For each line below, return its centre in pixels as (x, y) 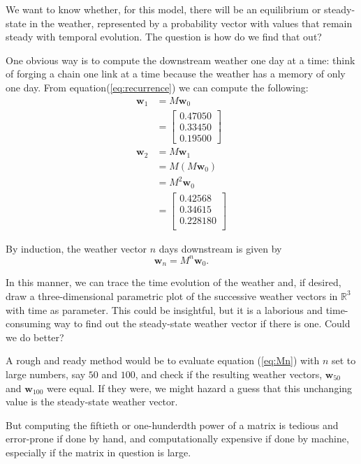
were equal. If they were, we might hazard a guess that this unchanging (200, 388)
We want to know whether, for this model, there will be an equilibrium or (163, 9)
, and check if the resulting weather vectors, (229, 374)
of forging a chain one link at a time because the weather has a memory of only (176, 74)
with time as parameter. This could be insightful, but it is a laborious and (164, 309)
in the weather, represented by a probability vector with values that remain (191, 23)
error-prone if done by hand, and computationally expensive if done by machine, (177, 439)
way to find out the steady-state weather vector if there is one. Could (202, 323)
